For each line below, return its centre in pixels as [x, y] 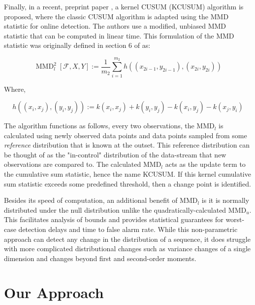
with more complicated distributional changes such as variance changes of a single [127, 248]
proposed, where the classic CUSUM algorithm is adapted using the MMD [116, 16]
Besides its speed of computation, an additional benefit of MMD [101, 200]
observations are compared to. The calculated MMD [83, 164]
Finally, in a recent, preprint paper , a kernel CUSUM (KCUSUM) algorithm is [124, 6]
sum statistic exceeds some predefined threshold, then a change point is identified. [127, 183]
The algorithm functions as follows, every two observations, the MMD [109, 126]
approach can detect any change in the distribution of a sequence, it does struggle [127, 239]
